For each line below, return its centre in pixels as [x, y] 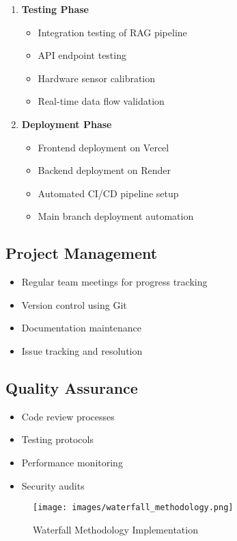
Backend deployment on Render [104, 170]
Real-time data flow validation [101, 101]
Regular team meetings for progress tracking [114, 282]
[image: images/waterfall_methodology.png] [133, 508]
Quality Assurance [72, 387]
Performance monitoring [72, 462]
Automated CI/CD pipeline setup [108, 193]
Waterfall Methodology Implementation [115, 529]
